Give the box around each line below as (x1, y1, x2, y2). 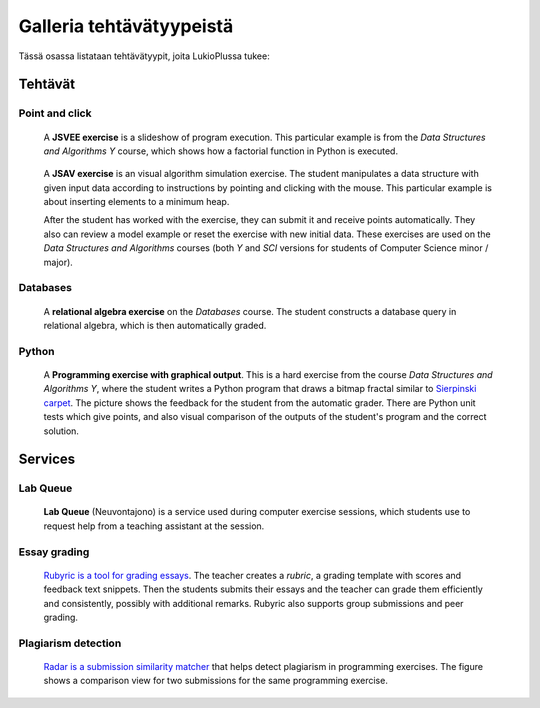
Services (18, 451, 76, 468)
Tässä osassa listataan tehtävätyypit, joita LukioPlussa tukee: (18, 50, 270, 62)
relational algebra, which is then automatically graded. (43, 319, 267, 331)
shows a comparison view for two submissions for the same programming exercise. (43, 675, 389, 687)
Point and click (18, 106, 92, 120)
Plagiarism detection (18, 636, 122, 650)
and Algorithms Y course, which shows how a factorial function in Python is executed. (43, 145, 399, 157)
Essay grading (18, 545, 90, 559)
